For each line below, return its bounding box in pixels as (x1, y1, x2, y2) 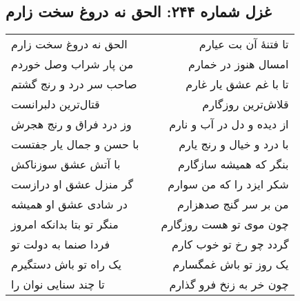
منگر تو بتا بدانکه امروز (11, 216, 119, 233)
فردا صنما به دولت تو (11, 236, 110, 253)
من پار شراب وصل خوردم (11, 56, 134, 72)
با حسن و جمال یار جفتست (11, 136, 139, 153)
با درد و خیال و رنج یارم (179, 136, 289, 153)
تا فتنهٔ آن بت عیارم (199, 36, 289, 52)
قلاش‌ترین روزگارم (202, 96, 289, 113)
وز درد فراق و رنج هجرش (11, 116, 132, 133)
